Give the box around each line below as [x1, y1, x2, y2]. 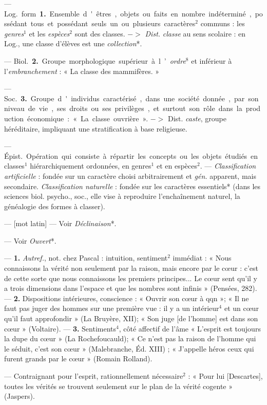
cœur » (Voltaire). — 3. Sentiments [4, 323, 117, 334]
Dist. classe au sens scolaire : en [145, 28, 246, 39]
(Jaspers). [4, 391, 35, 401]
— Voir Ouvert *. [4, 235, 56, 246]
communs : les [200, 18, 245, 29]
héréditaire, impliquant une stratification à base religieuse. [4, 123, 187, 134]
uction [4, 113, 24, 123]
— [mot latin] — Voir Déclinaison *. [4, 218, 117, 229]
